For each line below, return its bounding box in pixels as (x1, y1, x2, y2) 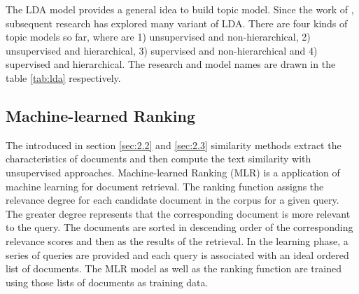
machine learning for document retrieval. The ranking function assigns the (6, 178, 324, 193)
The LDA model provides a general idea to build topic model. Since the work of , (6, 2, 354, 16)
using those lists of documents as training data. (6, 274, 209, 289)
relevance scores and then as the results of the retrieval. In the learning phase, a (6, 233, 349, 248)
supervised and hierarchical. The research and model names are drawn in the (6, 57, 336, 71)
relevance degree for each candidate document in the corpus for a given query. (6, 192, 339, 207)
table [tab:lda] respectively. (6, 70, 121, 85)
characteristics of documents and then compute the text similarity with (6, 151, 311, 166)
